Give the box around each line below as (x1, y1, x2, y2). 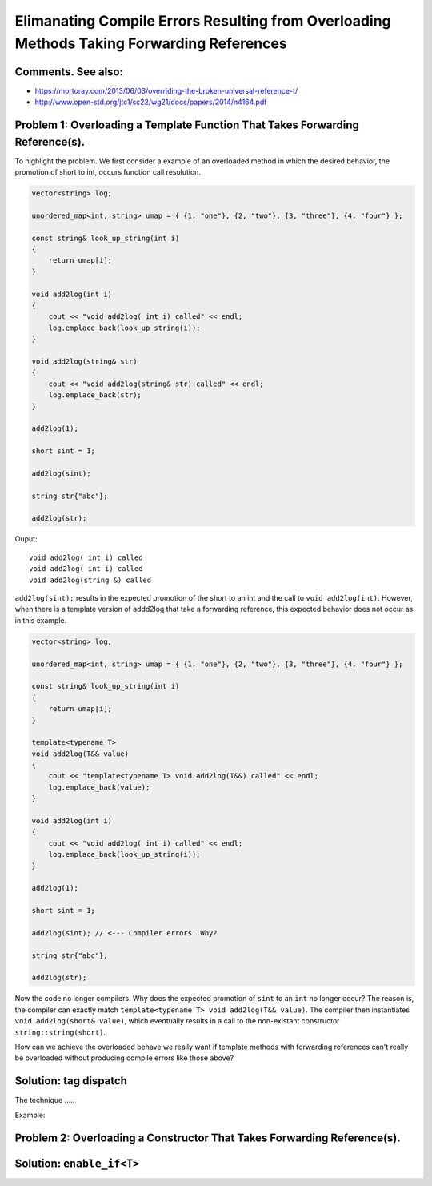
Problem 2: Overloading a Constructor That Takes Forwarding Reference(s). (14, 1131, 402, 1144)
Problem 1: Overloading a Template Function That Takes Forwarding (14, 119, 360, 132)
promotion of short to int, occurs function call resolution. (14, 167, 202, 177)
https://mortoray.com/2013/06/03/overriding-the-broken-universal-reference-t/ (34, 86, 298, 95)
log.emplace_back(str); (48, 391, 142, 400)
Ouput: (14, 534, 38, 544)
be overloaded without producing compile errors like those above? (14, 1053, 234, 1063)
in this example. (14, 615, 67, 625)
